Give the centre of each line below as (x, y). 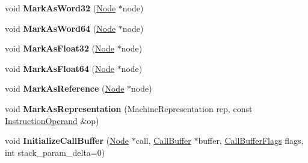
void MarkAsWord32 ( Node (60, 8)
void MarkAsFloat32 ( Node (60, 48)
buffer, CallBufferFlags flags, (251, 141)
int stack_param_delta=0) (55, 152)
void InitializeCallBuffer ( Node (67, 141)
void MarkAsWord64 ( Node (60, 28)
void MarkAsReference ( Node (65, 88)
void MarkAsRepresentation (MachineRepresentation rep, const (129, 108)
